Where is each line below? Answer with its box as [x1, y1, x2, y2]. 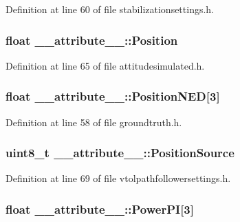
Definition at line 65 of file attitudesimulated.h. [6, 58, 205, 72]
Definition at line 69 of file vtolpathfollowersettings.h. [6, 171, 231, 185]
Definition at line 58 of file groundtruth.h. [6, 114, 182, 129]
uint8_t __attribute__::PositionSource [6, 144, 234, 161]
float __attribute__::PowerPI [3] [6, 200, 194, 217]
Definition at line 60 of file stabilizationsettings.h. [6, 2, 215, 16]
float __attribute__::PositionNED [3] [6, 88, 220, 105]
